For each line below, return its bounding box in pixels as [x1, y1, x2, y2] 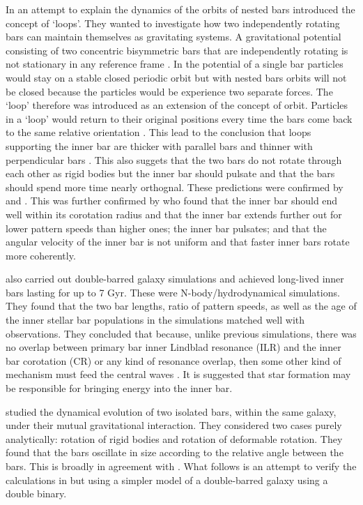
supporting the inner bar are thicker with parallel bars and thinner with [6, 138, 313, 153]
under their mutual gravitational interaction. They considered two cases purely [6, 418, 342, 432]
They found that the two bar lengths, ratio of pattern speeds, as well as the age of [6, 299, 357, 313]
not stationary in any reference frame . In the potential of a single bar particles [6, 56, 343, 71]
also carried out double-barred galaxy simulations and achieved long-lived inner [6, 271, 344, 286]
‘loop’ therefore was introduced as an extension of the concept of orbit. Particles [6, 98, 348, 112]
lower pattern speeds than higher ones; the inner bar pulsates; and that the [6, 220, 327, 235]
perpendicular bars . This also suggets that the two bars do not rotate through [6, 152, 342, 167]
